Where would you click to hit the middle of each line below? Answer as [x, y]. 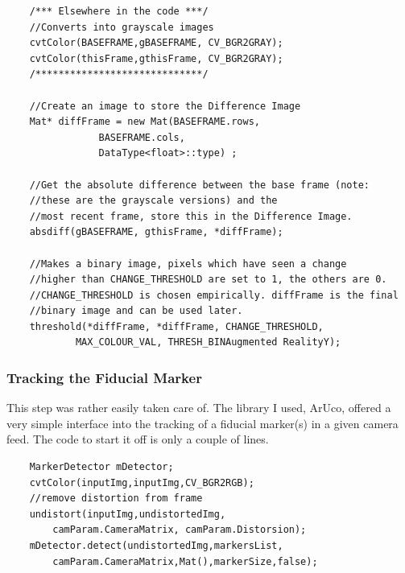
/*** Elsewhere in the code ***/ [119, 11]
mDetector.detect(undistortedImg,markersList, [156, 546]
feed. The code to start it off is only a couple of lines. [138, 439]
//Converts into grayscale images [122, 27]
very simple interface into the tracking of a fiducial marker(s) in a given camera [202, 423]
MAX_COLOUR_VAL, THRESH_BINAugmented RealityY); [208, 342]
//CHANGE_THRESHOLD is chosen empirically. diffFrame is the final [214, 295]
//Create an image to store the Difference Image [165, 106]
